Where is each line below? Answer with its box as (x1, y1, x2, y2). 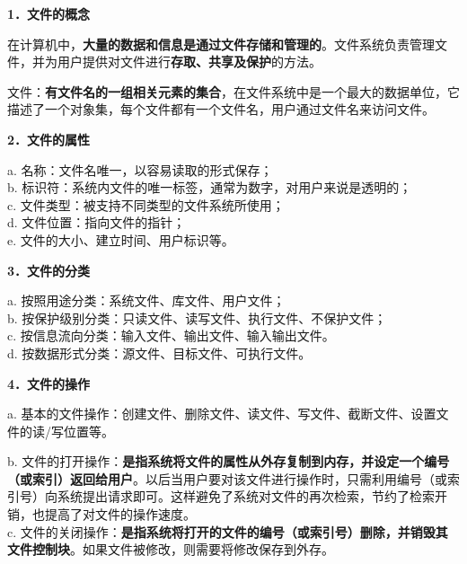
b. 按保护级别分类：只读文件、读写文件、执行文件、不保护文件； (7, 308, 387, 327)
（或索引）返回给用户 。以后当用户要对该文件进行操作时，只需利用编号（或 (7, 469, 447, 488)
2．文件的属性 (7, 129, 91, 148)
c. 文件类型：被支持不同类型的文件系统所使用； (7, 195, 285, 214)
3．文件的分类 (7, 260, 91, 279)
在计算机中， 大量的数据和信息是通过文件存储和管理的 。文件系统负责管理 (7, 34, 435, 53)
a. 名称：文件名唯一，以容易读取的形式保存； (7, 160, 273, 179)
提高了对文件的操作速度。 (44, 505, 196, 524)
